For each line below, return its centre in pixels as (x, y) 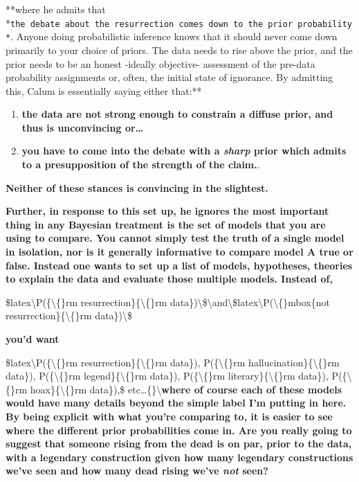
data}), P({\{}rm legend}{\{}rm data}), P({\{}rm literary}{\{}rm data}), (167, 376)
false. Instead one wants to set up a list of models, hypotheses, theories (179, 265)
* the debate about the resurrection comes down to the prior (149, 23)
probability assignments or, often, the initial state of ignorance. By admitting (169, 77)
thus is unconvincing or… (83, 127)
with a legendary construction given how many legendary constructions (179, 457)
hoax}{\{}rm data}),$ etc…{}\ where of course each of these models (186, 389)
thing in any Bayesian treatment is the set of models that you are (166, 224)
